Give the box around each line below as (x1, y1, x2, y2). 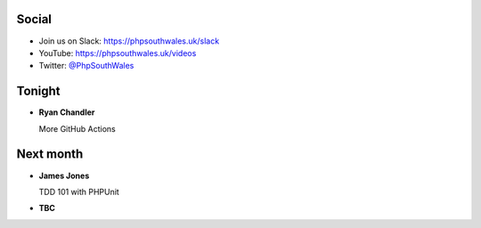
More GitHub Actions (38, 123, 116, 134)
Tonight (16, 84, 61, 99)
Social (16, 12, 53, 27)
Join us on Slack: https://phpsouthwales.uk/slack (38, 36, 220, 46)
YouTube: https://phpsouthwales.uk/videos (38, 47, 197, 58)
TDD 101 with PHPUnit (38, 186, 119, 197)
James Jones (38, 170, 90, 181)
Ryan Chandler (38, 107, 95, 118)
